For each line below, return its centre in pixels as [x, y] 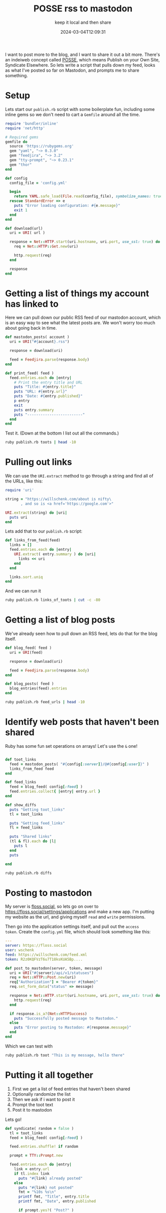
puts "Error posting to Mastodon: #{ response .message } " [73, 1027]
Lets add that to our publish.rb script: [44, 531]
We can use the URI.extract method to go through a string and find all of [79, 476]
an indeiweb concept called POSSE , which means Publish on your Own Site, [83, 59]
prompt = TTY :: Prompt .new [36, 1156]
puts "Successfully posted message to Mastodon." [66, 1018]
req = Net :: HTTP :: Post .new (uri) [43, 977]
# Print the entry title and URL [48, 382]
